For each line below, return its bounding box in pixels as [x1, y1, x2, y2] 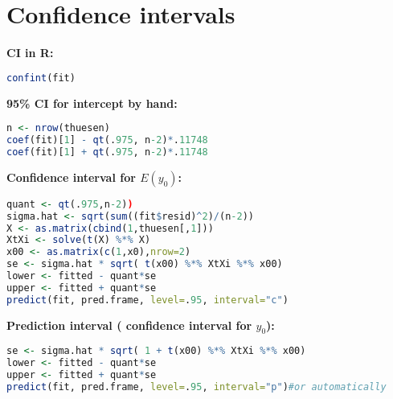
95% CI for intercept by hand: [6, 94, 178, 111]
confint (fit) [6, 72, 76, 84]
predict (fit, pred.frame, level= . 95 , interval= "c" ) [6, 294, 289, 306]
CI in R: [6, 44, 54, 61]
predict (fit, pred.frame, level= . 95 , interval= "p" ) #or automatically [6, 381, 387, 393]
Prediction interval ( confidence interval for [6, 316, 252, 333]
